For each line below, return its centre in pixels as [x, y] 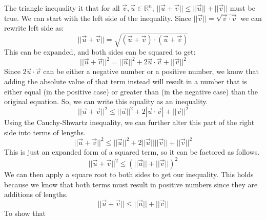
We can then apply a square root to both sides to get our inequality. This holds [129, 174]
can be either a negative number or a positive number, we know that [151, 71]
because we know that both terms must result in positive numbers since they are [131, 184]
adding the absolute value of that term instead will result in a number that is [126, 81]
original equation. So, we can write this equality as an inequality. [106, 101]
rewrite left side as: [34, 28]
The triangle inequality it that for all [62, 8]
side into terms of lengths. [45, 132]
